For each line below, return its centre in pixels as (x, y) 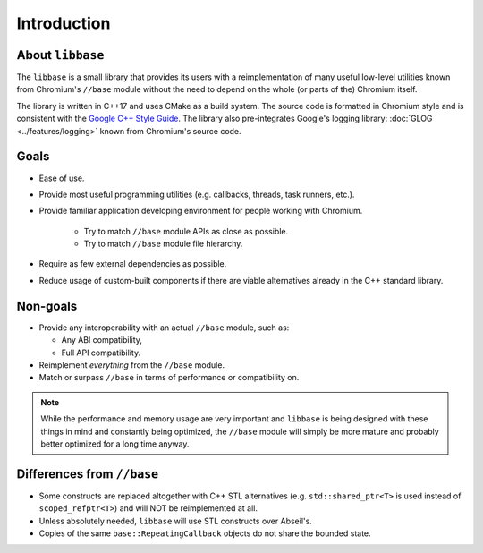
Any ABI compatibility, (102, 340)
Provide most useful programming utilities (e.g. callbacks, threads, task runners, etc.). (197, 194)
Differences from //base (88, 474)
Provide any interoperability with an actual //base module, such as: (164, 328)
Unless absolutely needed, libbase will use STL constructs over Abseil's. (175, 521)
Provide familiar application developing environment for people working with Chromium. (201, 211)
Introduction (64, 23)
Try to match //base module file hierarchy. (163, 244)
